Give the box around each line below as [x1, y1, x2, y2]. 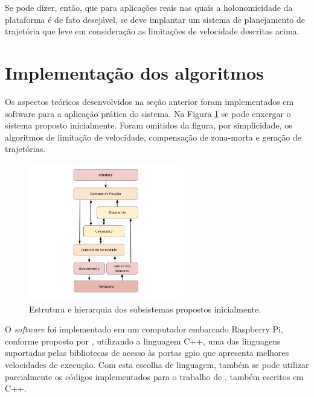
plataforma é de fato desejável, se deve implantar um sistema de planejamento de [5, 13, 305, 25]
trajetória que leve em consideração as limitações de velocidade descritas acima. [5, 25, 300, 37]
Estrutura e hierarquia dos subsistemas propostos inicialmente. [29, 302, 261, 315]
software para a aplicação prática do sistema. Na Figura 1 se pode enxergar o [5, 107, 291, 119]
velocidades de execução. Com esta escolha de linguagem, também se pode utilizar [5, 358, 309, 371]
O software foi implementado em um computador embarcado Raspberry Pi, [5, 323, 283, 335]
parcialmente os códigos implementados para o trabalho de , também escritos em [5, 370, 304, 383]
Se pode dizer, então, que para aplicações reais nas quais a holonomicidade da [5, 1, 293, 13]
